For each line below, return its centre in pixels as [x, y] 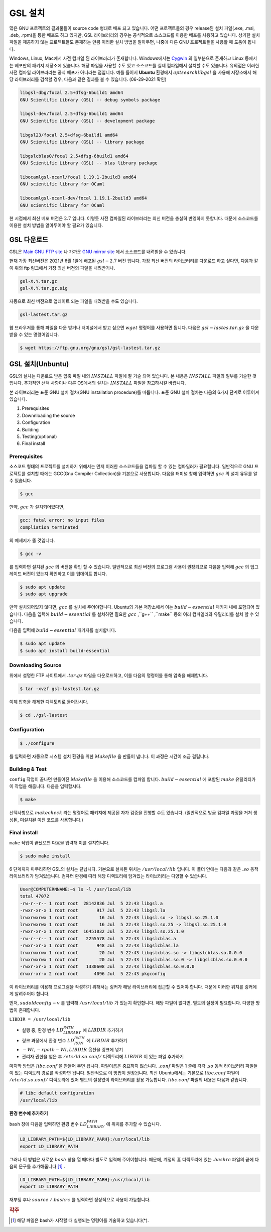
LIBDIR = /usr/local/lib [40, 1019]
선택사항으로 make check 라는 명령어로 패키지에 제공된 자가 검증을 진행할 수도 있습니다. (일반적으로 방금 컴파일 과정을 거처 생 [133, 813]
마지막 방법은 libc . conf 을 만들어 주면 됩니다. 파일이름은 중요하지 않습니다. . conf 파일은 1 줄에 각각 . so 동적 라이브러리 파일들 [133, 1066]
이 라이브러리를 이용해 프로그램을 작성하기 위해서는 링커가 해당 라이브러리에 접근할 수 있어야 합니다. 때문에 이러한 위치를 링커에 [133, 986]
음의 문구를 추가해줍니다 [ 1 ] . [37, 1166]
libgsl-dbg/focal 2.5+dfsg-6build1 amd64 [72, 93]
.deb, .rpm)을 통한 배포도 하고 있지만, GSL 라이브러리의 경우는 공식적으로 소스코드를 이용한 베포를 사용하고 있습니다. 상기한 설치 [135, 35]
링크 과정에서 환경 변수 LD [48, 1041]
